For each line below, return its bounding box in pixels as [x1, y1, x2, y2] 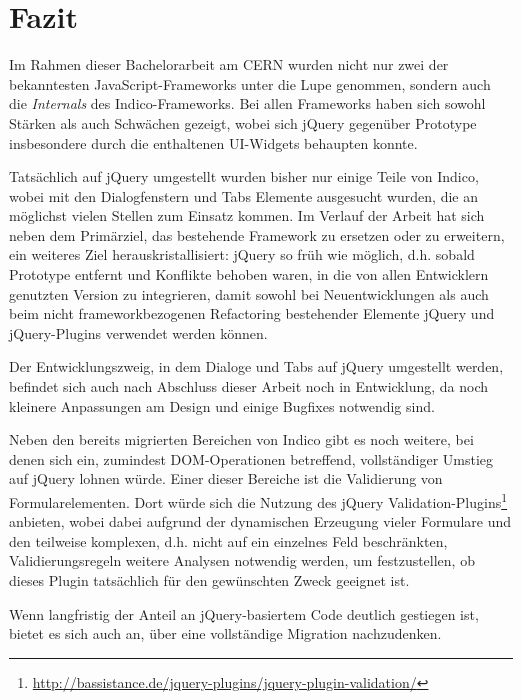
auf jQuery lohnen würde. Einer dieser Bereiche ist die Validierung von [9, 468, 443, 489]
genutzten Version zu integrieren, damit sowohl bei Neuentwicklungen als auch [9, 283, 489, 304]
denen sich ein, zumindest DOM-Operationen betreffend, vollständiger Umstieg [9, 448, 494, 469]
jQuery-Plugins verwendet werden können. [9, 322, 268, 343]
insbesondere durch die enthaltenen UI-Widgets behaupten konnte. [9, 132, 418, 153]
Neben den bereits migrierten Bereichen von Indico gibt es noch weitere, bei [9, 429, 474, 450]
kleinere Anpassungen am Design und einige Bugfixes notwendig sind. [9, 395, 435, 416]
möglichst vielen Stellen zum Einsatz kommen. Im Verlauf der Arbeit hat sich [9, 205, 485, 226]
